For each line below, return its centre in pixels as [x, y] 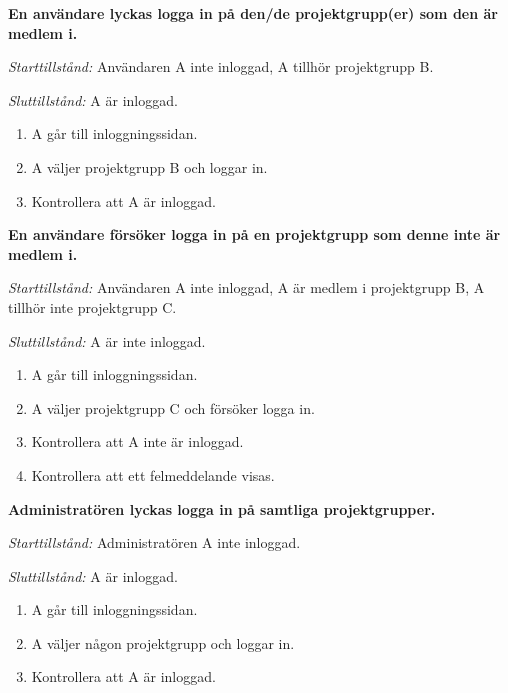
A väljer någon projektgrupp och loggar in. [163, 642]
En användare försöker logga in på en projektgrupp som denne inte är [254, 234]
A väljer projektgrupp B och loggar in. [149, 166]
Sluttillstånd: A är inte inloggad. [107, 340]
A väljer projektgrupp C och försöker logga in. [173, 407]
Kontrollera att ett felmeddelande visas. [153, 474]
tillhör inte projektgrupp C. [92, 306]
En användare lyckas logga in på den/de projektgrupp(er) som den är [253, 13]
